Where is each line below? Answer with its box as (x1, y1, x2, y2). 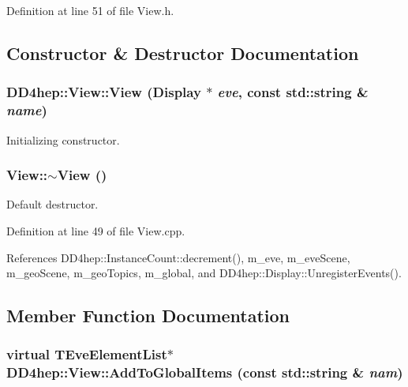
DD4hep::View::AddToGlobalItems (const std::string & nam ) (6, 363, 403, 382)
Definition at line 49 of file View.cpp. (6, 222, 185, 239)
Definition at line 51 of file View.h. (6, 2, 174, 18)
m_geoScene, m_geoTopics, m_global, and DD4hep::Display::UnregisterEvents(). (6, 265, 402, 281)
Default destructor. (6, 196, 99, 212)
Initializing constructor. (6, 131, 120, 148)
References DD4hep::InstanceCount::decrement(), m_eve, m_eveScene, (6, 249, 350, 265)
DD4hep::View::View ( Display (6, 82, 201, 102)
